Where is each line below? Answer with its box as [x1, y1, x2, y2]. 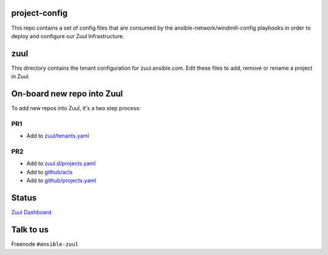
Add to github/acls [26, 168, 73, 176]
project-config [11, 8, 68, 18]
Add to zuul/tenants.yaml [26, 132, 89, 139]
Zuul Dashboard [11, 209, 52, 216]
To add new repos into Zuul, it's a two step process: [11, 105, 141, 112]
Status [11, 193, 37, 203]
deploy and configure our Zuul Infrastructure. [11, 32, 125, 39]
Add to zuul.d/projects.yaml [26, 160, 96, 167]
